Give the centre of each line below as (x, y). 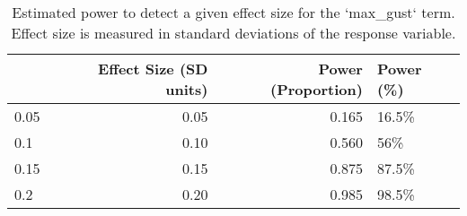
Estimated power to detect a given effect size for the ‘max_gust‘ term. (233, 12)
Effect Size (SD (153, 69)
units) (187, 89)
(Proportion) (317, 89)
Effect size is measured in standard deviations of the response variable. (233, 33)
